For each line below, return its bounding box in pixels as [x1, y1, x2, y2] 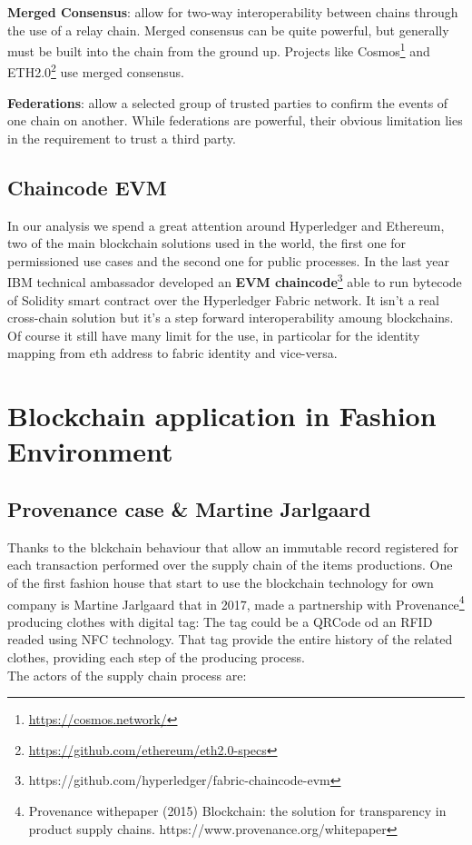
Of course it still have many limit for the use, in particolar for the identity [7, 325, 420, 344]
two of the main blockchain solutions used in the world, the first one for [7, 234, 407, 253]
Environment [7, 432, 173, 470]
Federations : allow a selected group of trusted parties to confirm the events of [7, 93, 448, 112]
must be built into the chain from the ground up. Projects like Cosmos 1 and [7, 39, 430, 60]
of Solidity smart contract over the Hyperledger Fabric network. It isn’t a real [7, 290, 439, 309]
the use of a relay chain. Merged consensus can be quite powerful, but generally [7, 20, 449, 39]
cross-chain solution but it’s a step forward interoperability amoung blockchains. [7, 308, 454, 327]
